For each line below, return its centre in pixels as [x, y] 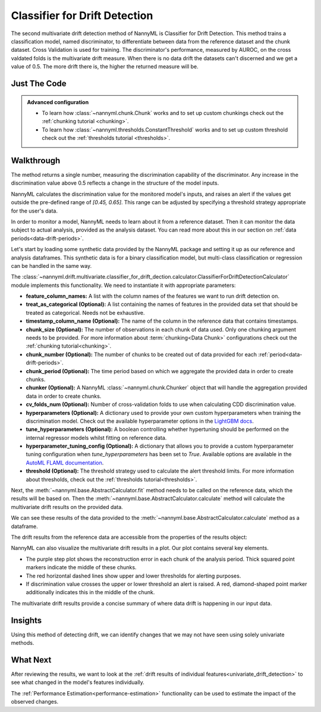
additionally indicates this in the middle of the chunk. [90, 592]
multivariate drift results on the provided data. [67, 507]
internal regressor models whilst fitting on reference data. [96, 438]
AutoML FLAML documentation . [65, 463]
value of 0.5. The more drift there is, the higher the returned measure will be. [105, 67]
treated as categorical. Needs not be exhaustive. [85, 313]
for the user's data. [34, 211]
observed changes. [35, 702]
